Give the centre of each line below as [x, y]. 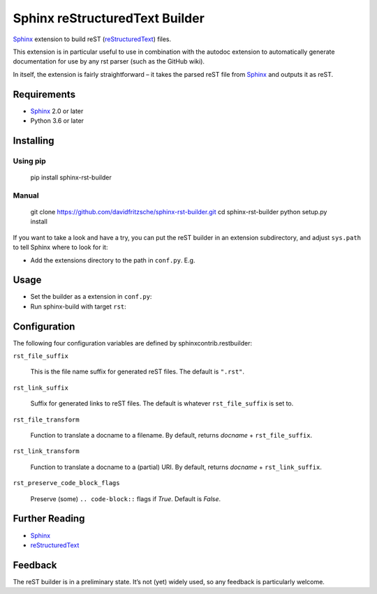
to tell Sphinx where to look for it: [60, 247]
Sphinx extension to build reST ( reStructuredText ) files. [92, 39]
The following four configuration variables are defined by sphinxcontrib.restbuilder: [133, 343]
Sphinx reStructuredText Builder [109, 18]
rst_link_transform [46, 451]
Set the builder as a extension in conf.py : [91, 297]
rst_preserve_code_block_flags [66, 483]
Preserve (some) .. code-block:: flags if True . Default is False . [126, 498]
